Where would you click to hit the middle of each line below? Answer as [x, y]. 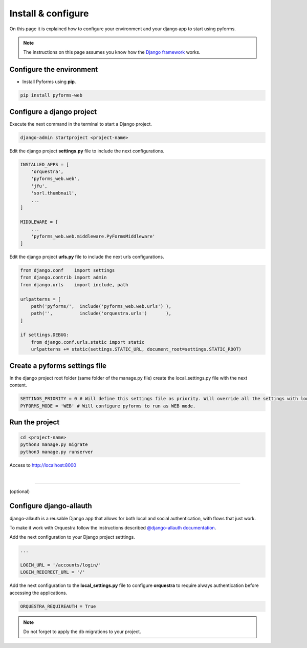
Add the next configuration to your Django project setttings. [72, 537]
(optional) [20, 491]
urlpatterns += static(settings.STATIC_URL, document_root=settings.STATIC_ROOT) [136, 349]
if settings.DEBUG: [45, 335]
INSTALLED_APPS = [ [45, 164]
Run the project [35, 422]
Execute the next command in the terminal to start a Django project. [81, 124]
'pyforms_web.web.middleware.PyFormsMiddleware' [93, 236]
